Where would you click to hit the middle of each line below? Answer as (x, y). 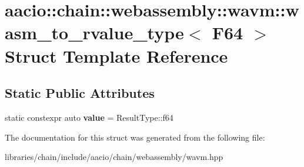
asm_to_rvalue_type (94, 33)
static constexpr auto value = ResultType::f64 (89, 117)
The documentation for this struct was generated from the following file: (135, 137)
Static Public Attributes (80, 93)
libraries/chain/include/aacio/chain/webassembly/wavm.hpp (114, 157)
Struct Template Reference (116, 55)
